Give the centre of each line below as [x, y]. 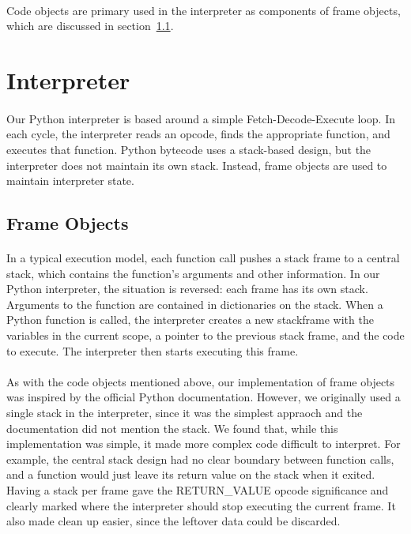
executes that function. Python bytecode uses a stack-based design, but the [189, 149]
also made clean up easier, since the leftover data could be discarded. [173, 521]
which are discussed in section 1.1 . [90, 26]
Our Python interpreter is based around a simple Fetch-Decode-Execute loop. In [201, 118]
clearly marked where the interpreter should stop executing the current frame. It [201, 505]
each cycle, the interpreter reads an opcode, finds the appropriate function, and [198, 134]
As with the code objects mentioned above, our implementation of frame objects [201, 381]
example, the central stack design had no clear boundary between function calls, [200, 459]
